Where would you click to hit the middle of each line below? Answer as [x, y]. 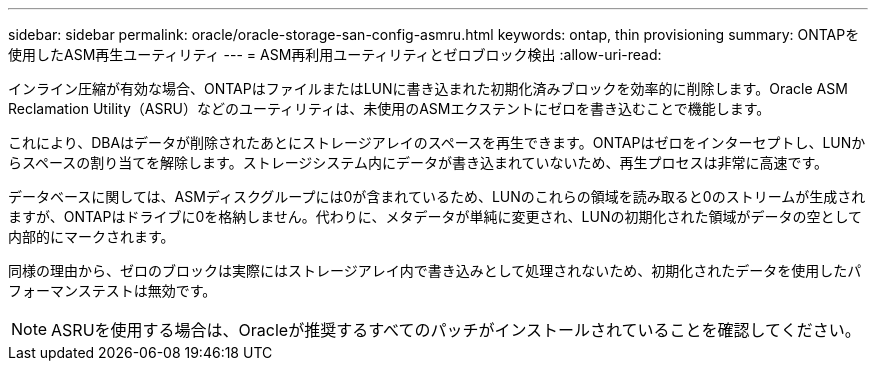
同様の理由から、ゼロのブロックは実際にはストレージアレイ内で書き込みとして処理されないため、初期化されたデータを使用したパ [435, 270]
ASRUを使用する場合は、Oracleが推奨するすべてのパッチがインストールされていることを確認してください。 [456, 330]
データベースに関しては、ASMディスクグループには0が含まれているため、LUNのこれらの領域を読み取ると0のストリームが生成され [437, 196]
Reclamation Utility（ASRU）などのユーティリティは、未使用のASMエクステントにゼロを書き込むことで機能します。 [389, 108]
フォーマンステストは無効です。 [112, 290]
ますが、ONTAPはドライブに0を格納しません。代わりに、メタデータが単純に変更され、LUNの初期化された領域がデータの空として [435, 216]
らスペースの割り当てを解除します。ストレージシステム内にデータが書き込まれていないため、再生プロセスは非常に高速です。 [418, 162]
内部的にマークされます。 [91, 236]
